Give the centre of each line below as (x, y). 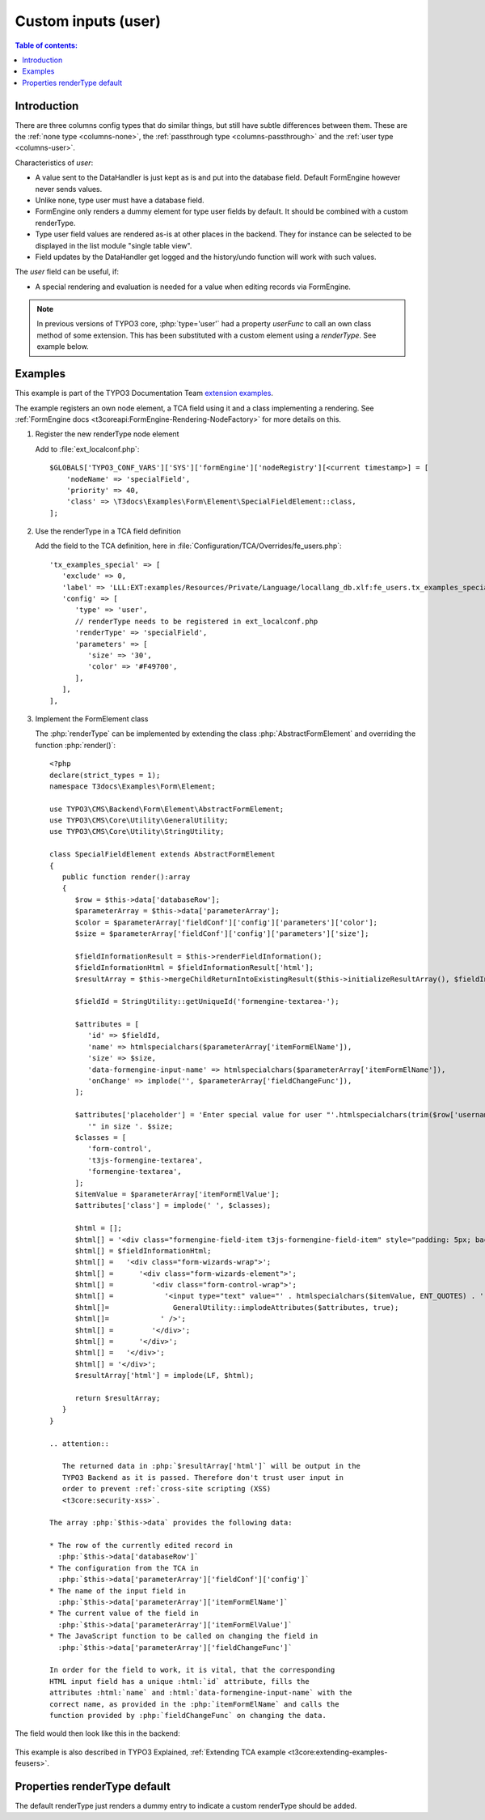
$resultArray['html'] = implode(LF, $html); (164, 1376)
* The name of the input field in (118, 1590)
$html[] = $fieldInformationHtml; (143, 1250)
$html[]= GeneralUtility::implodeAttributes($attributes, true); (237, 1307)
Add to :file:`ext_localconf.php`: (87, 449)
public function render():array (126, 877)
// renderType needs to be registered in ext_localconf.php (196, 621)
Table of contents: (46, 45)
